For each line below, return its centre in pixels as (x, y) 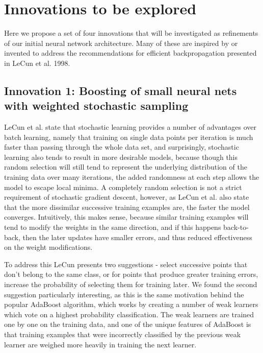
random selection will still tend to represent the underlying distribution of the (126, 167)
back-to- (236, 227)
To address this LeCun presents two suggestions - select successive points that (126, 264)
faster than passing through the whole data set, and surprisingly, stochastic (122, 147)
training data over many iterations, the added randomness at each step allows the (132, 177)
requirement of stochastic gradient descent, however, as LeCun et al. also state (127, 197)
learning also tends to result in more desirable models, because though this (121, 157)
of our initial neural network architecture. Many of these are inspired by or (121, 43)
